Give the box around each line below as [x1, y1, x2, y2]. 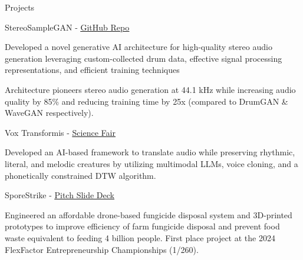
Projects [5, 1, 35, 13]
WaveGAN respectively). [5, 106, 94, 119]
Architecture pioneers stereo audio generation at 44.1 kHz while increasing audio [5, 83, 296, 95]
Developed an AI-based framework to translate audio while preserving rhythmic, [5, 146, 295, 158]
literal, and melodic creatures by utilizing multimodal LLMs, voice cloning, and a [5, 157, 298, 169]
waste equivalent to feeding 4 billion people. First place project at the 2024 [5, 231, 275, 244]
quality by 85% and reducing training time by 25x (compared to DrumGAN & [5, 95, 288, 107]
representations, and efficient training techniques [5, 64, 180, 76]
